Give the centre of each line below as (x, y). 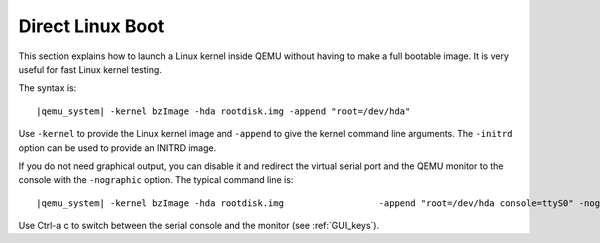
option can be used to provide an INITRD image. (117, 147)
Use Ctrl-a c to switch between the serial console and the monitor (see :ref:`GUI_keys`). (199, 226)
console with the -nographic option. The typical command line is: (156, 180)
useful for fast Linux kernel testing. (90, 69)
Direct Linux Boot (91, 26)
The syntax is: (47, 88)
